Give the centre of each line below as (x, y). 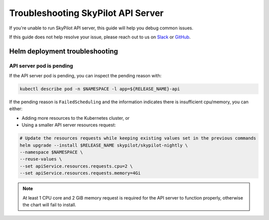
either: (16, 109)
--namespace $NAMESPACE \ (51, 152)
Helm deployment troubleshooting (64, 51)
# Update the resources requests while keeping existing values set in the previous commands (138, 138)
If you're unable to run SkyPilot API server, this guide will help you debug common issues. (101, 28)
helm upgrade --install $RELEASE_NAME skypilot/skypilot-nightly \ (104, 145)
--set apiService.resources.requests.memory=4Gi (80, 173)
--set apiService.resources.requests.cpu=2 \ (76, 166)
